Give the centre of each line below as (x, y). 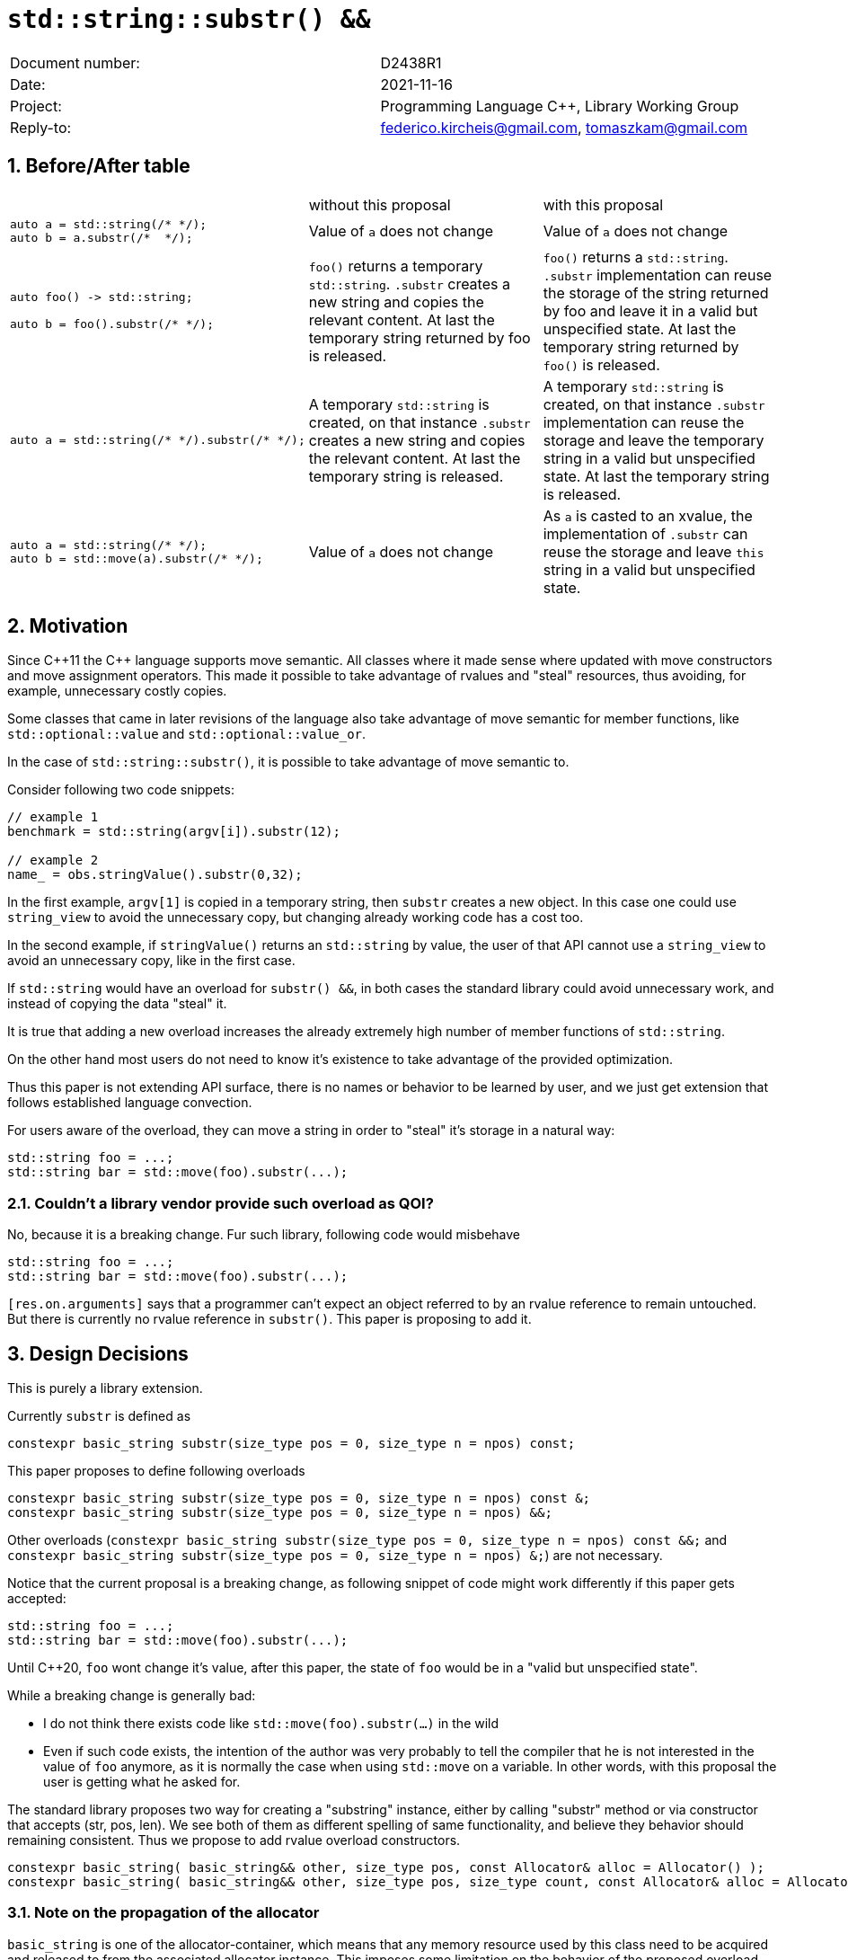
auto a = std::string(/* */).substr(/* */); (158, 440)
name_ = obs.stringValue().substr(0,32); (155, 875)
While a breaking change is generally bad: (132, 1696)
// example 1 (53, 817)
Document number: (75, 62)
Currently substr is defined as (99, 1416)
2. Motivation (68, 626)
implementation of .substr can (645, 533)
